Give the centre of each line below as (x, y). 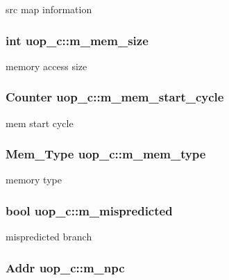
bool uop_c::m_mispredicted (89, 210)
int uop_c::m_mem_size (77, 40)
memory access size (46, 66)
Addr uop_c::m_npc (65, 267)
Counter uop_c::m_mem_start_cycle (115, 97)
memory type (34, 180)
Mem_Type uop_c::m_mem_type (106, 154)
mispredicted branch (49, 237)
